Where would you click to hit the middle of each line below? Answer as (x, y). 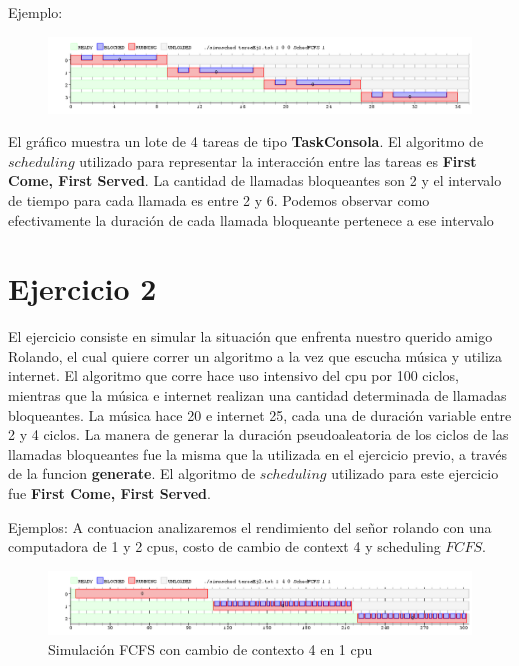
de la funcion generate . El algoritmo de (132, 473)
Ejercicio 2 (82, 288)
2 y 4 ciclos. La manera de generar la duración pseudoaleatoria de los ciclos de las (258, 434)
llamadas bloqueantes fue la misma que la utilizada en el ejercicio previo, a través (257, 453)
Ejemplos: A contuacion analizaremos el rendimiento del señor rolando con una (250, 526)
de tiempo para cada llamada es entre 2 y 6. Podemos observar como (219, 199)
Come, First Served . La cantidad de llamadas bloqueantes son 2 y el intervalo (255, 180)
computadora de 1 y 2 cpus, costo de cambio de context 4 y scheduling (224, 546)
